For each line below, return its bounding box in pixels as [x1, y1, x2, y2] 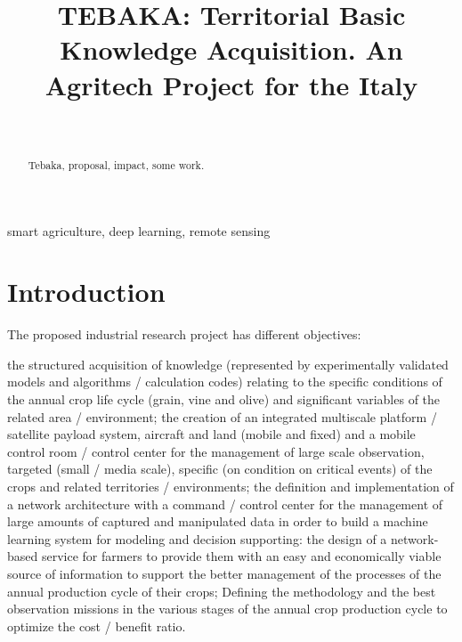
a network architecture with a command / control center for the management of [7, 494, 443, 513]
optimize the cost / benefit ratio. [7, 616, 186, 635]
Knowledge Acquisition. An [60, 31, 403, 68]
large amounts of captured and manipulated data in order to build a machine [7, 512, 428, 531]
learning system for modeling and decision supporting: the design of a [7, 529, 387, 548]
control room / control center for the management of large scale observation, [7, 442, 425, 460]
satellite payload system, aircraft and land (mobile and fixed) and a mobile [7, 425, 416, 443]
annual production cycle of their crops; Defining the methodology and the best [7, 581, 436, 600]
